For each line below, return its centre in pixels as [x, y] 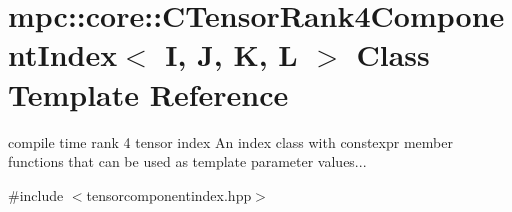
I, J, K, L [231, 54]
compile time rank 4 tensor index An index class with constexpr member [230, 141]
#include [36, 194]
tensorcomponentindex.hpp [169, 194]
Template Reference [148, 93]
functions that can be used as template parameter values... [187, 161]
